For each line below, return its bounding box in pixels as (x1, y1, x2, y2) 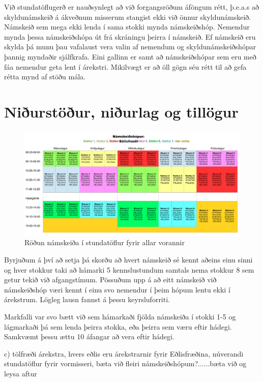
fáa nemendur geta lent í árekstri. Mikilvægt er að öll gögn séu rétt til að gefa (4, 61, 247, 72)
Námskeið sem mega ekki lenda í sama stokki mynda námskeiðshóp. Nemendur (4, 21, 250, 32)
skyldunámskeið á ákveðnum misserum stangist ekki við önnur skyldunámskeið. (4, 11, 251, 22)
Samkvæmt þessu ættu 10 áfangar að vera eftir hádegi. (4, 331, 174, 342)
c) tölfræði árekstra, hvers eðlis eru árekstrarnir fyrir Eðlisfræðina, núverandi (4, 348, 244, 359)
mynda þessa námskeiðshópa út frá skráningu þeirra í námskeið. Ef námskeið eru (4, 31, 256, 42)
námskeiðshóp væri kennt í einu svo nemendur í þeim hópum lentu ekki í (4, 284, 230, 295)
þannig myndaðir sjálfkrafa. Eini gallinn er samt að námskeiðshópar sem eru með (4, 51, 256, 62)
